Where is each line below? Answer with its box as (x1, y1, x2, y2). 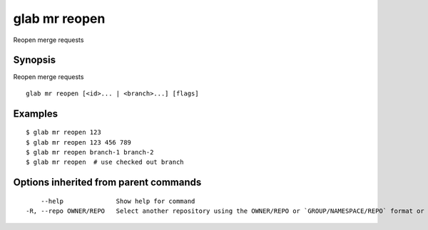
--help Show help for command (40, 197, 195, 205)
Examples (13, 108, 58, 120)
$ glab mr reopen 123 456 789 (26, 138, 132, 146)
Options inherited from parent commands (13, 177, 202, 189)
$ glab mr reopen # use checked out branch (26, 158, 185, 167)
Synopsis (13, 54, 56, 66)
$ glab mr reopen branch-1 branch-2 (26, 148, 154, 157)
